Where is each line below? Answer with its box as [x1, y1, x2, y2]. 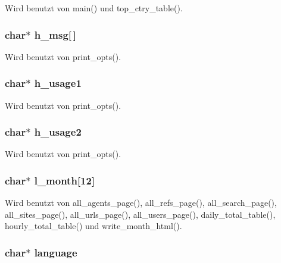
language [34, 245, 77, 259]
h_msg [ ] [34, 27, 77, 42]
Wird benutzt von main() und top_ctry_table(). [5, 2, 183, 14]
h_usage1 [34, 76, 82, 90]
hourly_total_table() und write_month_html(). [5, 220, 182, 232]
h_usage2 [34, 124, 82, 139]
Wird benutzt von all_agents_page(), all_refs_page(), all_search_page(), [5, 196, 277, 209]
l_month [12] [34, 173, 95, 187]
